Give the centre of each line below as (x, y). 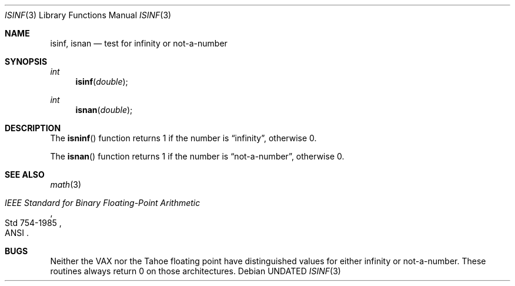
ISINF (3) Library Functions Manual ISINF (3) (88, 15)
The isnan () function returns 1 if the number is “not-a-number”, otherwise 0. (197, 156)
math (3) (66, 184)
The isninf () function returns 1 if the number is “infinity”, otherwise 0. (183, 138)
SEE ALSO (25, 174)
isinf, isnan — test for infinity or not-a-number (139, 43)
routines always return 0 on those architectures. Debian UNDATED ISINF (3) (195, 271)
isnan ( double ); (104, 110)
